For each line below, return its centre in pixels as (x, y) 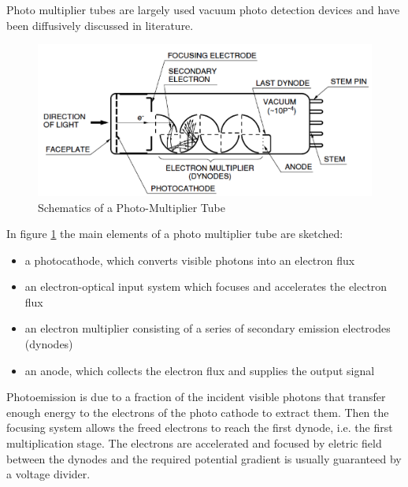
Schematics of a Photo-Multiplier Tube (132, 207)
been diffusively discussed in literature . (100, 25)
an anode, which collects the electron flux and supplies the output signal (200, 370)
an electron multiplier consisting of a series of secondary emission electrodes (208, 328)
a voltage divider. (48, 474)
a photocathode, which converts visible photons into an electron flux (190, 260)
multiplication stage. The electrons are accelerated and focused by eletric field (194, 443)
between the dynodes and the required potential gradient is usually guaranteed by (204, 458)
